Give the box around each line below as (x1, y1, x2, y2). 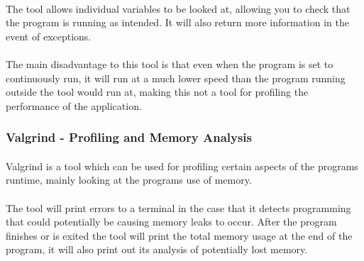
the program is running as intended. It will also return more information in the (6, 15, 349, 30)
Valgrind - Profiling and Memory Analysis (6, 128, 252, 146)
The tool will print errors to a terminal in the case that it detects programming (6, 200, 351, 215)
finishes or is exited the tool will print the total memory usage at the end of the (6, 228, 353, 243)
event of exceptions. (6, 28, 92, 43)
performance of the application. (6, 98, 142, 113)
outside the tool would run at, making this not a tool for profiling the (6, 84, 309, 99)
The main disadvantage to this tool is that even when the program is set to (6, 56, 333, 71)
